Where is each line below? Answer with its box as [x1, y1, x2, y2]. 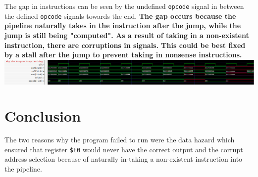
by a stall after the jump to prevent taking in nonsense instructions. [4, 49, 242, 60]
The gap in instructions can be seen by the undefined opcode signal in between [4, 1, 244, 11]
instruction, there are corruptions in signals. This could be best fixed [4, 40, 246, 50]
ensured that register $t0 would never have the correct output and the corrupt [4, 144, 243, 154]
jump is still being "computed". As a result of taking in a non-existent [4, 30, 249, 40]
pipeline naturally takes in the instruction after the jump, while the [4, 20, 241, 31]
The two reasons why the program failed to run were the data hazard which [4, 134, 235, 145]
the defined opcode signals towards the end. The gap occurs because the [4, 10, 236, 21]
